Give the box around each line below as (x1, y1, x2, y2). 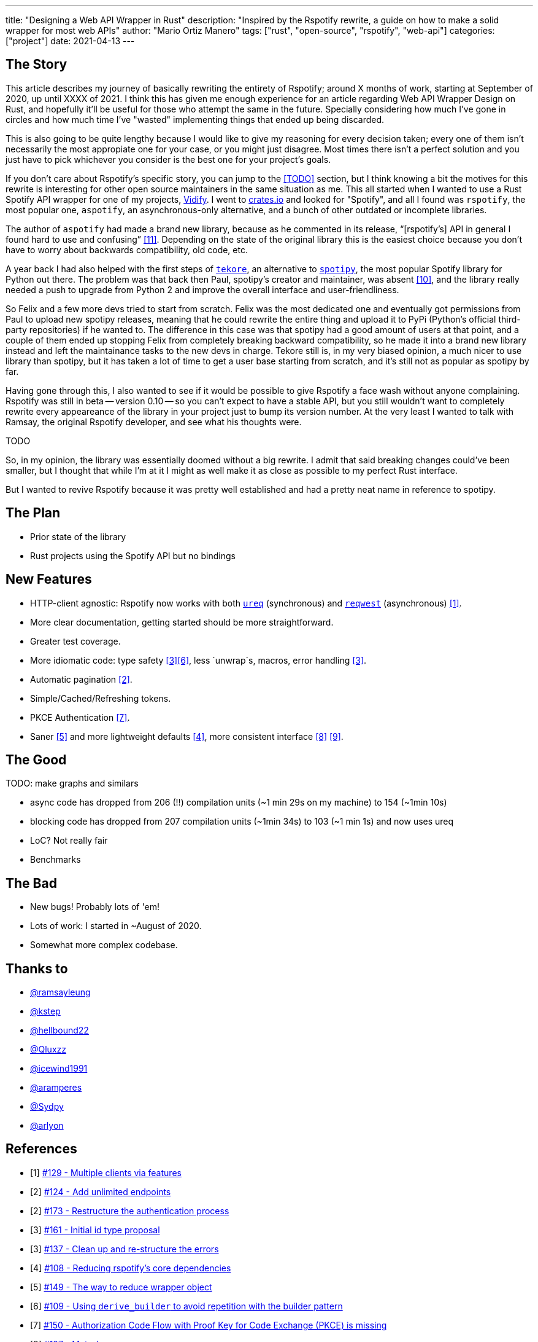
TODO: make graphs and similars (6, 778, 139, 789)
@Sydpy (30, 1101, 64, 1112)
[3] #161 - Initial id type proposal (30, 1224, 160, 1235)
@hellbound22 (30, 1025, 89, 1036)
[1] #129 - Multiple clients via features (30, 1167, 182, 1178)
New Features (6, 571, 92, 587)
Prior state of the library (30, 531, 126, 542)
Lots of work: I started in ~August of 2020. (30, 920, 202, 932)
